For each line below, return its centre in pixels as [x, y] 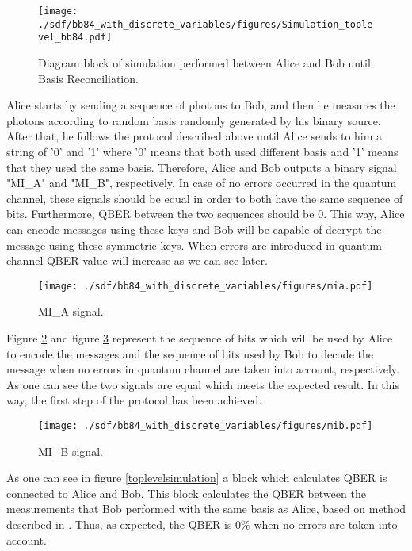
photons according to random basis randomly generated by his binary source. [194, 120]
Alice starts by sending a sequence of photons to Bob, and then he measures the [201, 105]
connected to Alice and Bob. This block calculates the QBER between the [186, 493]
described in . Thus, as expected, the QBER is [119, 524]
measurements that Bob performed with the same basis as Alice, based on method [206, 509]
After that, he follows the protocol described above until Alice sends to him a [195, 136]
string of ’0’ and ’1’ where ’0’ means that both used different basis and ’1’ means [202, 151]
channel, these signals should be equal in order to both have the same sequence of [205, 198]
